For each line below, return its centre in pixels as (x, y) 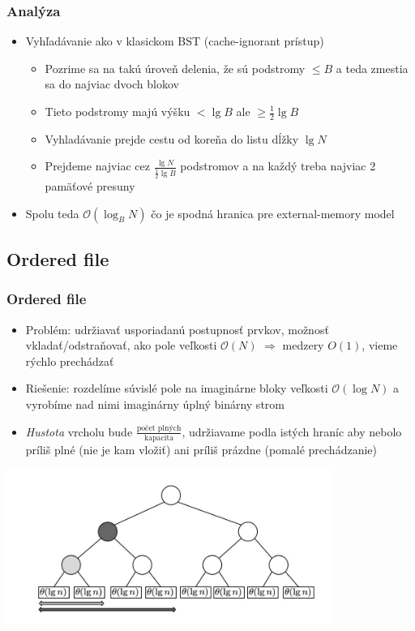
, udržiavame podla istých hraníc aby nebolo (292, 431)
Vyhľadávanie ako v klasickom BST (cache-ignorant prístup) (175, 41)
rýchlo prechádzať (70, 361)
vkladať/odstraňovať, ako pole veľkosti (121, 345)
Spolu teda (52, 213)
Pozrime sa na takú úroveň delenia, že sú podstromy (175, 68)
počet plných (159, 429)
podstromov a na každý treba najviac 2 (278, 166)
